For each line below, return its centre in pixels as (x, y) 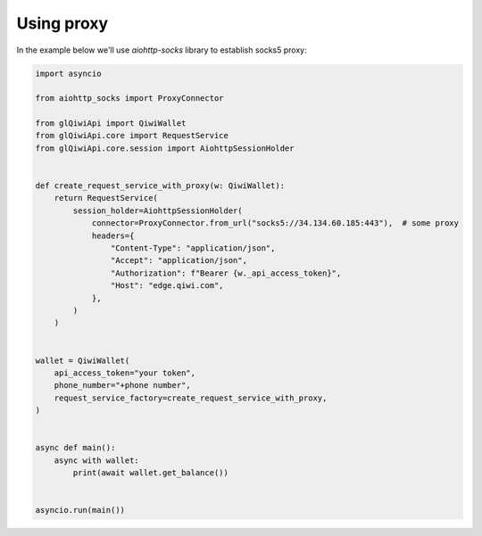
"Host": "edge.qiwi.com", (167, 286)
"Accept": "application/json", (179, 260)
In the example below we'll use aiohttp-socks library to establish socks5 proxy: (162, 50)
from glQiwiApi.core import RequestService (132, 136)
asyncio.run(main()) (80, 510)
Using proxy (62, 23)
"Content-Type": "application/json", (193, 248)
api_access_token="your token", (125, 373)
